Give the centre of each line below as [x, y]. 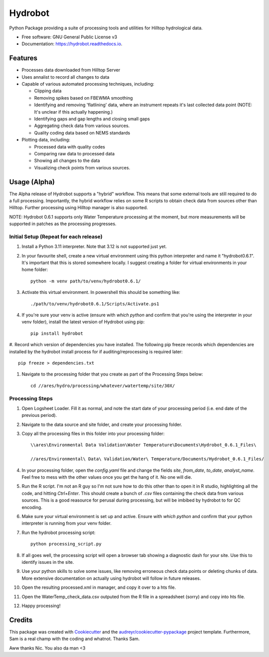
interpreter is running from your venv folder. [67, 524]
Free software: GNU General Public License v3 [69, 37]
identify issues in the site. [48, 562]
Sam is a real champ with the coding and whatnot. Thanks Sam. [74, 639]
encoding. [32, 507]
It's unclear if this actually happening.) [73, 112]
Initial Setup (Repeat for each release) [56, 237]
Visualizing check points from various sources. [82, 167]
